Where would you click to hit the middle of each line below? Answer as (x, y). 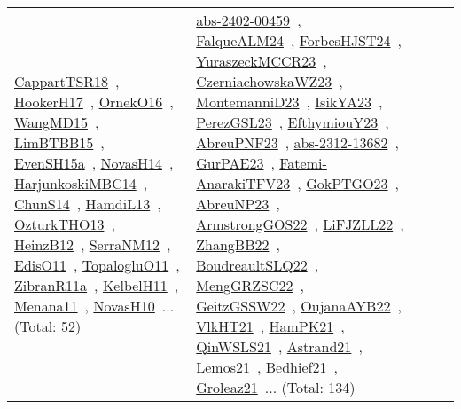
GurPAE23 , (235, 163)
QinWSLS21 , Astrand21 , (279, 346)
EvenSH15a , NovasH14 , (94, 163)
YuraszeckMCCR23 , (262, 61)
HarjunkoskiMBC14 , (81, 183)
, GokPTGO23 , (348, 183)
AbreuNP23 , (238, 204)
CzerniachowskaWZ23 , (270, 81)
